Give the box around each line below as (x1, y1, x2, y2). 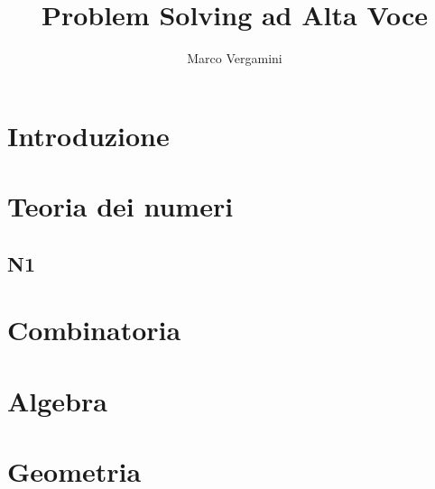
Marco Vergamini (187, 49, 282, 68)
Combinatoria (7, 311, 181, 348)
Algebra (7, 382, 107, 419)
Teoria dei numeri (7, 188, 234, 225)
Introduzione (7, 116, 170, 153)
